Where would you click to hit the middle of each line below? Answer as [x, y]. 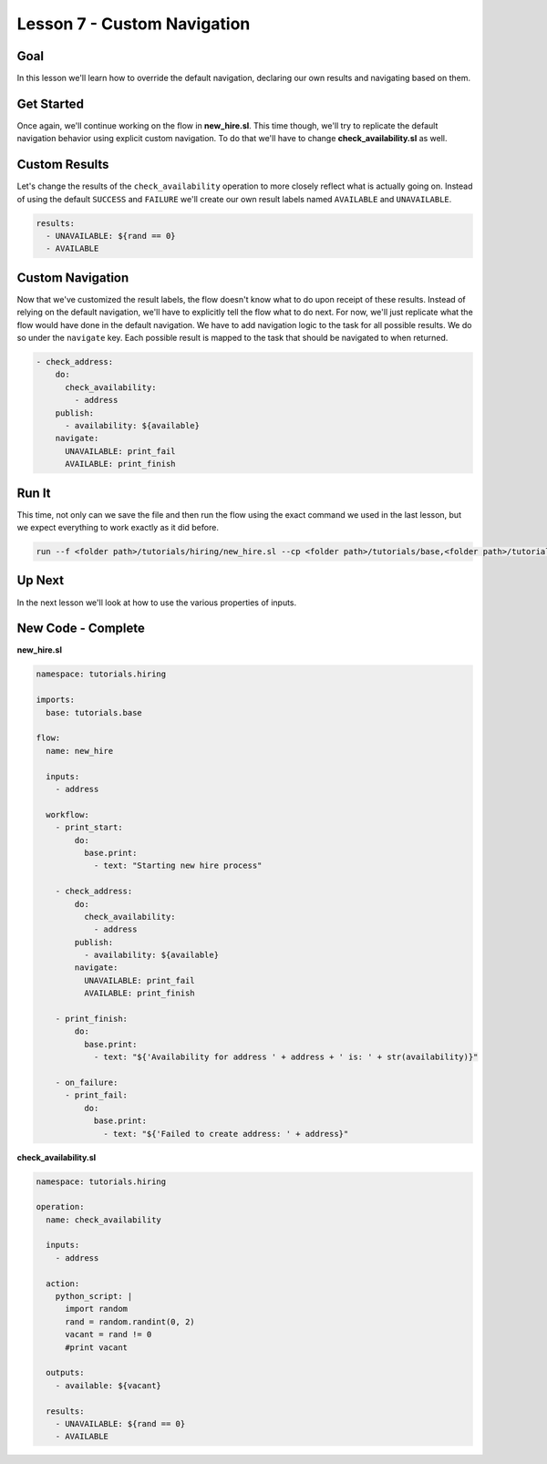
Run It [34, 493]
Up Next [40, 580]
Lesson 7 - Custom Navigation [134, 24]
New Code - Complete [81, 629]
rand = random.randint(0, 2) [130, 1321]
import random [96, 1309]
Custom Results [63, 165]
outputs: [65, 1373]
